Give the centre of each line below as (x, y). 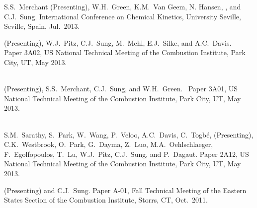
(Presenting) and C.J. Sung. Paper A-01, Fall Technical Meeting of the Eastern (125, 190)
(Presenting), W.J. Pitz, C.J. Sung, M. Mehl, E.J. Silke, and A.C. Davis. (118, 42)
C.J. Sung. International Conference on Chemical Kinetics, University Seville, (123, 16)
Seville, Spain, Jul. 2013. (42, 26)
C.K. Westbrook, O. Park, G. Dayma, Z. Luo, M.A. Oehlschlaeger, (109, 144)
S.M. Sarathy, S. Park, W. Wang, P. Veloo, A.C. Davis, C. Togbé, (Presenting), (129, 134)
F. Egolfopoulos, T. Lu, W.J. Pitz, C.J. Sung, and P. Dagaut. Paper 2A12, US (127, 154)
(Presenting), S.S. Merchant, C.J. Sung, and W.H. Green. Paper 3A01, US (121, 89)
